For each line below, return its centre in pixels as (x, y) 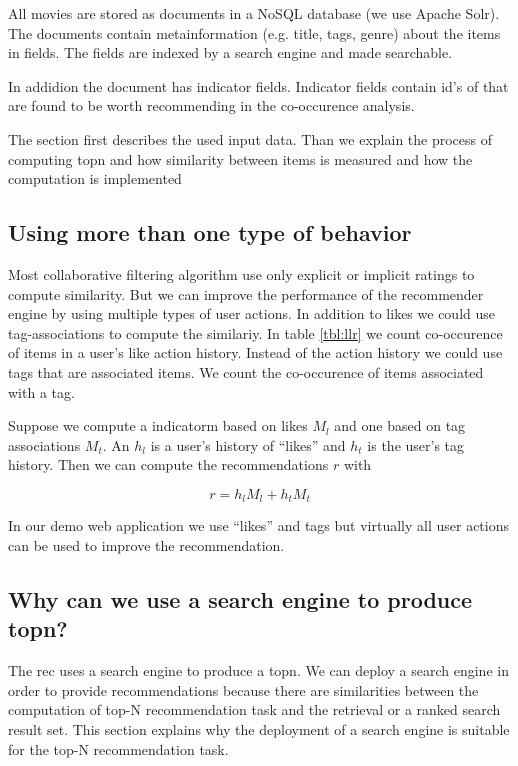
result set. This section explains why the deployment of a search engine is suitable (259, 728)
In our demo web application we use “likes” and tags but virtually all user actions (258, 525)
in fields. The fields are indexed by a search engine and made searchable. (230, 52)
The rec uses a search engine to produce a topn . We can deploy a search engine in (258, 670)
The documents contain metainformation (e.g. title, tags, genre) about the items (254, 32)
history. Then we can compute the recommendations (168, 464)
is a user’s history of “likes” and (248, 444)
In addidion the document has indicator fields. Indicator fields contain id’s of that (258, 85)
